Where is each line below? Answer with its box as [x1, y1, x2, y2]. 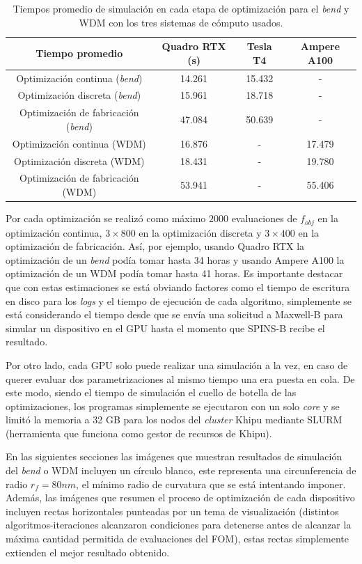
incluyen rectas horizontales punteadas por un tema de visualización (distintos [6, 503, 339, 518]
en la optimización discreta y [139, 225, 262, 240]
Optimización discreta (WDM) [14, 153, 145, 168]
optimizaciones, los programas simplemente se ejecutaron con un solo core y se [6, 398, 340, 413]
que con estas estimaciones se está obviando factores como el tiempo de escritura [6, 279, 350, 294]
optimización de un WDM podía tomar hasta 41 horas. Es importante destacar [6, 266, 343, 281]
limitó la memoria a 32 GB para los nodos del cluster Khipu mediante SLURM [6, 412, 343, 427]
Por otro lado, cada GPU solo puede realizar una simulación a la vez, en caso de [6, 357, 348, 372]
